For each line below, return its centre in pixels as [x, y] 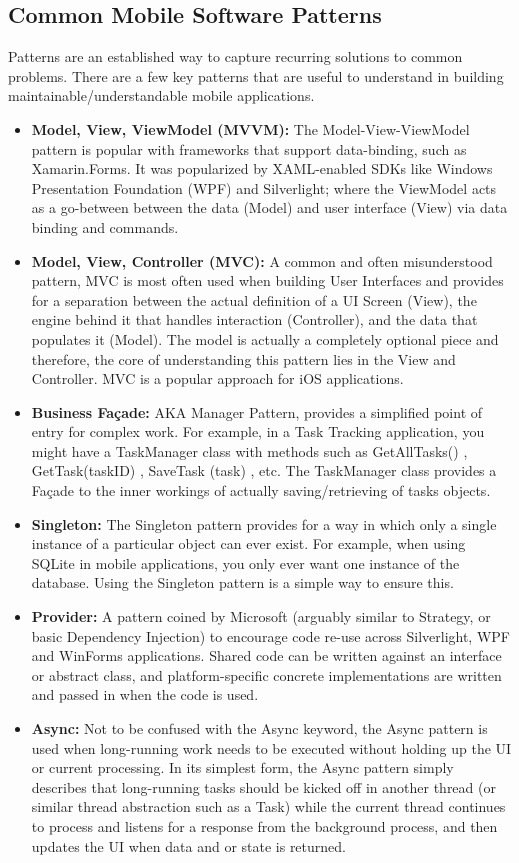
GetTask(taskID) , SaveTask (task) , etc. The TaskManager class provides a [264, 470]
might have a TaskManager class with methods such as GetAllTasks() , [249, 450]
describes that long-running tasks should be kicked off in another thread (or [263, 786]
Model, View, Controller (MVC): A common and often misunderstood [262, 260]
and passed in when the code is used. [145, 694]
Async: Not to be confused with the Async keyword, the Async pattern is [259, 728]
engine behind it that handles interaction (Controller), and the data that [254, 319]
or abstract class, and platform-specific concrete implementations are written [266, 674]
